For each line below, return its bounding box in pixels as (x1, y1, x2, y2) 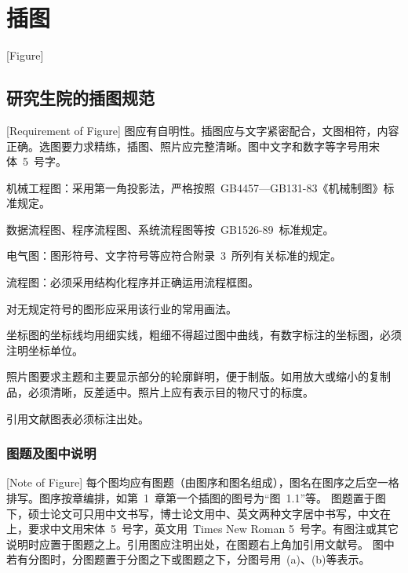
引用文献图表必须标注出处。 (6, 410, 149, 426)
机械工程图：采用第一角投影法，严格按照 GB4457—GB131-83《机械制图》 (6, 179, 384, 195)
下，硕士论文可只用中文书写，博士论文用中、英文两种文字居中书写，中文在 (6, 505, 391, 521)
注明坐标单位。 (6, 341, 83, 358)
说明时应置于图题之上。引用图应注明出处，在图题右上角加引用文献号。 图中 (6, 535, 395, 552)
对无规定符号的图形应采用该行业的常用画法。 (6, 300, 237, 316)
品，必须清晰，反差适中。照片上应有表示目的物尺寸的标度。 (6, 384, 314, 400)
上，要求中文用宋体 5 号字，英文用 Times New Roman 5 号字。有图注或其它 (6, 520, 399, 537)
